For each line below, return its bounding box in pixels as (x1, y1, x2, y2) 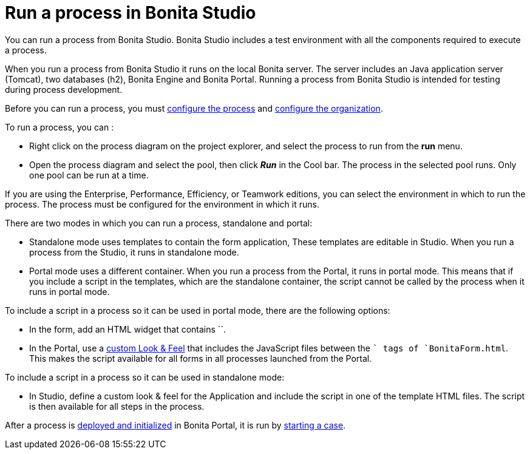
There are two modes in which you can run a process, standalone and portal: (5, 217, 313, 228)
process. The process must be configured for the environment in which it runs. (5, 198, 319, 209)
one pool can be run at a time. (29, 169, 149, 180)
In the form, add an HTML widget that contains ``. (29, 324, 226, 334)
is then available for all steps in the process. (29, 401, 205, 412)
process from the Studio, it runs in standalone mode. (29, 246, 239, 257)
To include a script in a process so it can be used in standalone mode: (5, 371, 285, 382)
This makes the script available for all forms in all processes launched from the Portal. (29, 353, 372, 364)
